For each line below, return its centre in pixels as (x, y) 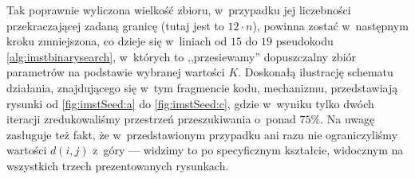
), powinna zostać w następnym (330, 25)
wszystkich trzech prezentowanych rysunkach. (118, 165)
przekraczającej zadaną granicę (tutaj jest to (115, 25)
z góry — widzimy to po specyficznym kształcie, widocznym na (248, 150)
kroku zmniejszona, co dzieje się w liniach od (117, 41)
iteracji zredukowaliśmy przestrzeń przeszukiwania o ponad (151, 119)
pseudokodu (304, 41)
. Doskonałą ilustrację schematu (316, 72)
